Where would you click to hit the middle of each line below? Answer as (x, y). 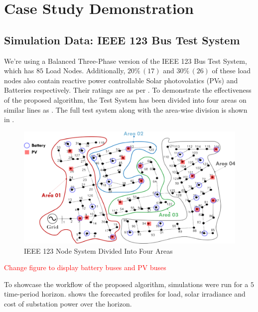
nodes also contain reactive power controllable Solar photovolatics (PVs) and (121, 80)
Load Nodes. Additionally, (85, 71)
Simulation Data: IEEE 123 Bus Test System (122, 40)
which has (19, 71)
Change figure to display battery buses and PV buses (85, 267)
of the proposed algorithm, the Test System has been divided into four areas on (125, 99)
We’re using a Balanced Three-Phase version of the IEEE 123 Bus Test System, (126, 61)
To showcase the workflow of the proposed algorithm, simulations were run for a (126, 284)
